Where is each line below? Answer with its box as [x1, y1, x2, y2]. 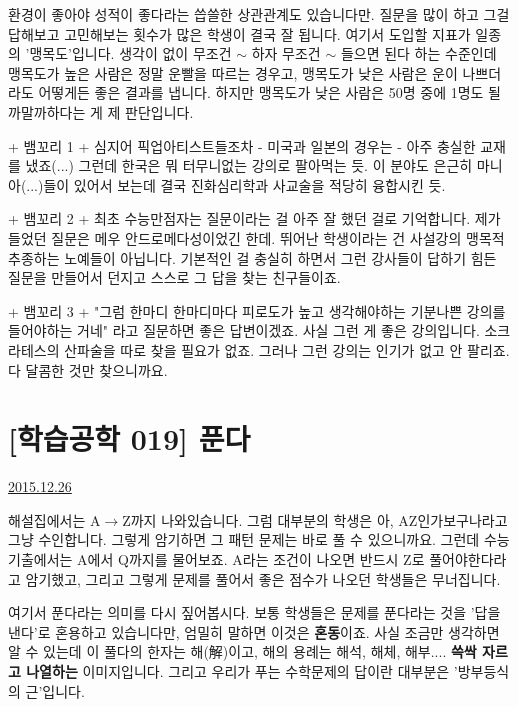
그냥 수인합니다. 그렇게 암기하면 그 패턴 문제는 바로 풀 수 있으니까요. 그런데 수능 [8, 529, 510, 550]
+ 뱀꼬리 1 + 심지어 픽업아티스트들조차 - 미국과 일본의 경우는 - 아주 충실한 [8, 135, 476, 156]
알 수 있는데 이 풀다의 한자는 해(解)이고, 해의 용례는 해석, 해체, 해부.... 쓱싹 [8, 641, 477, 662]
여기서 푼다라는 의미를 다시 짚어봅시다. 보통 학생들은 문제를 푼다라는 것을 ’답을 [8, 602, 501, 623]
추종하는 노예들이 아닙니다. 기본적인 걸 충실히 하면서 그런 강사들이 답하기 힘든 [8, 247, 497, 268]
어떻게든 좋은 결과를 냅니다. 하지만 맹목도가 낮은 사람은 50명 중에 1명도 [38, 82, 484, 103]
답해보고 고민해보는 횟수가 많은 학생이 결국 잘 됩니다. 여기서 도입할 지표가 [8, 23, 471, 44]
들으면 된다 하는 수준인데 [340, 43, 497, 64]
